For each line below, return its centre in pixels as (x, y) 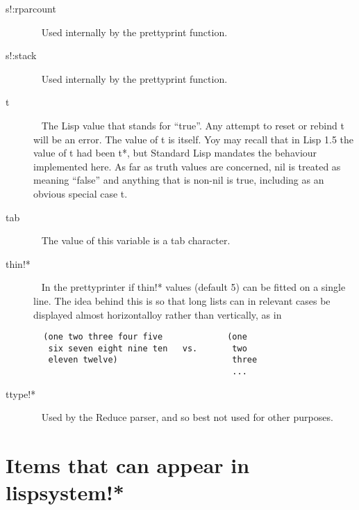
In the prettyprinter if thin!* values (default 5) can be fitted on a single (193, 287)
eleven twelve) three (153, 360)
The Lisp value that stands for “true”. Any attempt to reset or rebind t (193, 125)
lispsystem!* (65, 492)
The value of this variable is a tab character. (136, 240)
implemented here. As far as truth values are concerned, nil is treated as (187, 166)
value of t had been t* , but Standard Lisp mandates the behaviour (175, 153)
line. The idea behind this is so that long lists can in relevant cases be (182, 300)
